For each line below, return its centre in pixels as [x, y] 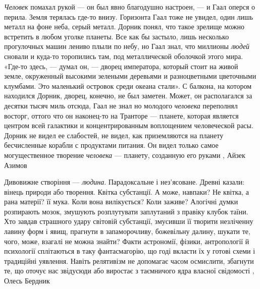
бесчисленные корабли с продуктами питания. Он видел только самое [111, 145]
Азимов [16, 165]
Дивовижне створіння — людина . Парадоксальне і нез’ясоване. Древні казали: [124, 182]
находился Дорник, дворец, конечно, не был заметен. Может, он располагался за [128, 96]
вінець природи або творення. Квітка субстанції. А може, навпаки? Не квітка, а [126, 191]
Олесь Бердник [27, 281]
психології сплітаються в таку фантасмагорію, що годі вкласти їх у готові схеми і [130, 251]
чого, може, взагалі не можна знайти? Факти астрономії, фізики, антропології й [127, 241]
